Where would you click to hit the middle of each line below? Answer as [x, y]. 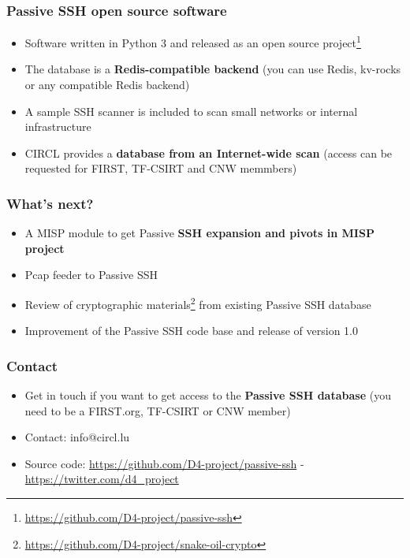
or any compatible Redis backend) [107, 85]
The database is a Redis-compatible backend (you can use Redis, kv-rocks [213, 69]
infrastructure [58, 126]
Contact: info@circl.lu [77, 437]
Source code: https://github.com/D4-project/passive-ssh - [164, 463]
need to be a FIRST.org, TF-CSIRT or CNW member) [158, 410]
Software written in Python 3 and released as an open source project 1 [193, 41]
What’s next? [50, 203]
